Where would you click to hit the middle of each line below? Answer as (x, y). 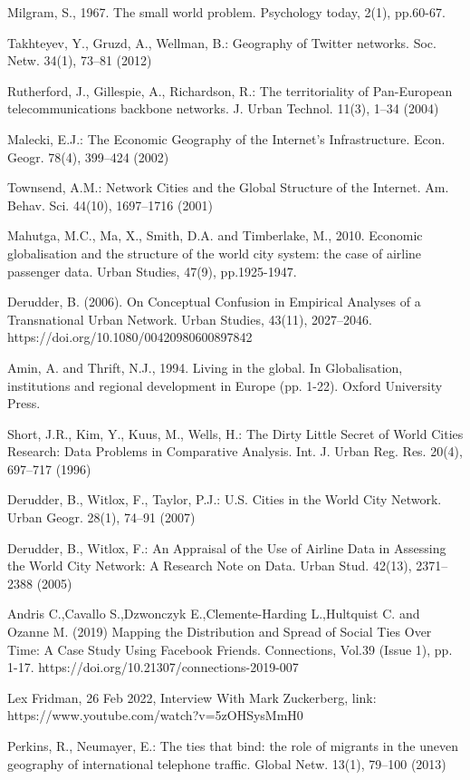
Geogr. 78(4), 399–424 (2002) (88, 156)
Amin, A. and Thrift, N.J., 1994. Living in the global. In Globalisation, (205, 367)
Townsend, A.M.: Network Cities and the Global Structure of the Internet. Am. (228, 187)
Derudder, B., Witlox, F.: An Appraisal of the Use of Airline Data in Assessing (227, 547)
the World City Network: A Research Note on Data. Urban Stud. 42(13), (210, 565)
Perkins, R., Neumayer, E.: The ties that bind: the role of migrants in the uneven (233, 746)
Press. (24, 403)
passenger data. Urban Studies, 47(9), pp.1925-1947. (152, 271)
